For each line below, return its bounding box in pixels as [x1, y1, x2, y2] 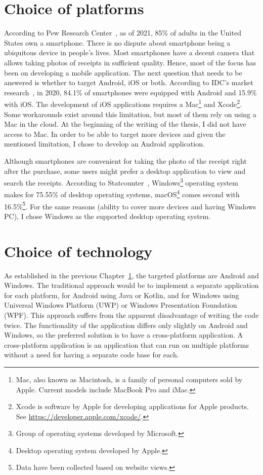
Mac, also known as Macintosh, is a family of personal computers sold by [16, 374, 243, 384]
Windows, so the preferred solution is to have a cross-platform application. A [4, 330, 243, 340]
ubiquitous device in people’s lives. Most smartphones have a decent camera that [4, 47, 255, 58]
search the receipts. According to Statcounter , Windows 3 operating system [4, 176, 238, 188]
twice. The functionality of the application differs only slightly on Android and [4, 319, 248, 330]
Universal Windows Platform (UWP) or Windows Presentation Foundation [4, 300, 237, 310]
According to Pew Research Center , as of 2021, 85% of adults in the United [4, 27, 241, 38]
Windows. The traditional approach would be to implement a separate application [4, 280, 259, 290]
